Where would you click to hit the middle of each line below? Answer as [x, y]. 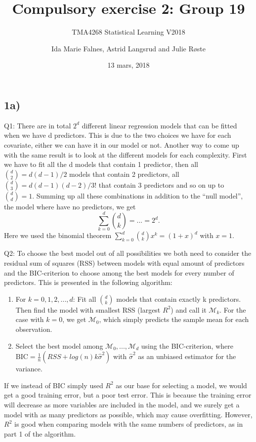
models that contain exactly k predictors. [179, 299]
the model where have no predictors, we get [70, 206]
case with [30, 319]
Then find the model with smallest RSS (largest [88, 309]
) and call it [189, 309]
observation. [34, 329]
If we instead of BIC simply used [54, 385]
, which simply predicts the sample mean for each [174, 319]
